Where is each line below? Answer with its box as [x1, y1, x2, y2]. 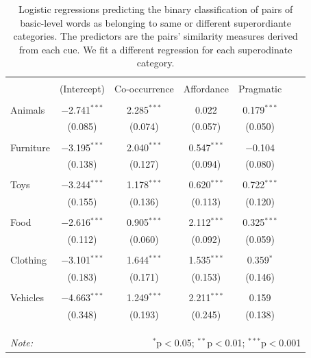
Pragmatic [238, 81, 282, 96]
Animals [10, 102, 45, 116]
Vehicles [10, 290, 45, 305]
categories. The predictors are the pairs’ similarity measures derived [13, 29, 298, 43]
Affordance [183, 81, 229, 96]
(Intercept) [59, 81, 105, 96]
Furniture [10, 140, 50, 154]
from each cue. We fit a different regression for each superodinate [18, 42, 293, 56]
